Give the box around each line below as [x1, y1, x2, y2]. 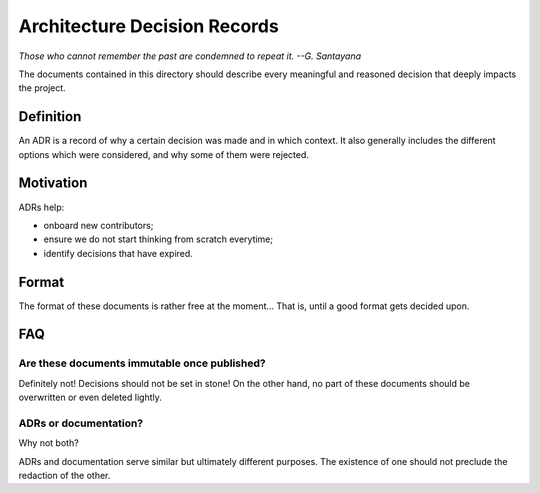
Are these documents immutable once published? [18, 356, 266, 370]
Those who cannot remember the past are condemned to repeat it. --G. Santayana [18, 50, 362, 62]
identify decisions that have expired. [43, 247, 194, 259]
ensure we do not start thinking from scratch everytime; [43, 233, 274, 245]
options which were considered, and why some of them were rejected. [18, 148, 310, 160]
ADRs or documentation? [18, 416, 144, 430]
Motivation [18, 175, 88, 192]
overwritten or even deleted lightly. [18, 391, 162, 404]
